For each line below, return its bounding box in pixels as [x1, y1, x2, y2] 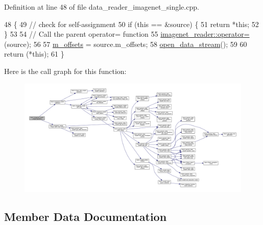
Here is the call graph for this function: [4, 65, 127, 76]
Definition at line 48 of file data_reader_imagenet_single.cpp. [4, 2, 199, 12]
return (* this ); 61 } [4, 48, 64, 59]
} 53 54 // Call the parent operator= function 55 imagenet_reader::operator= [4, 29, 250, 39]
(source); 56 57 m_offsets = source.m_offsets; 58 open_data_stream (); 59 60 [4, 38, 247, 49]
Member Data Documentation [4, 208, 167, 224]
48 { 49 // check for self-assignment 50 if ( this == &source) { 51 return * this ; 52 [4, 18, 259, 29]
